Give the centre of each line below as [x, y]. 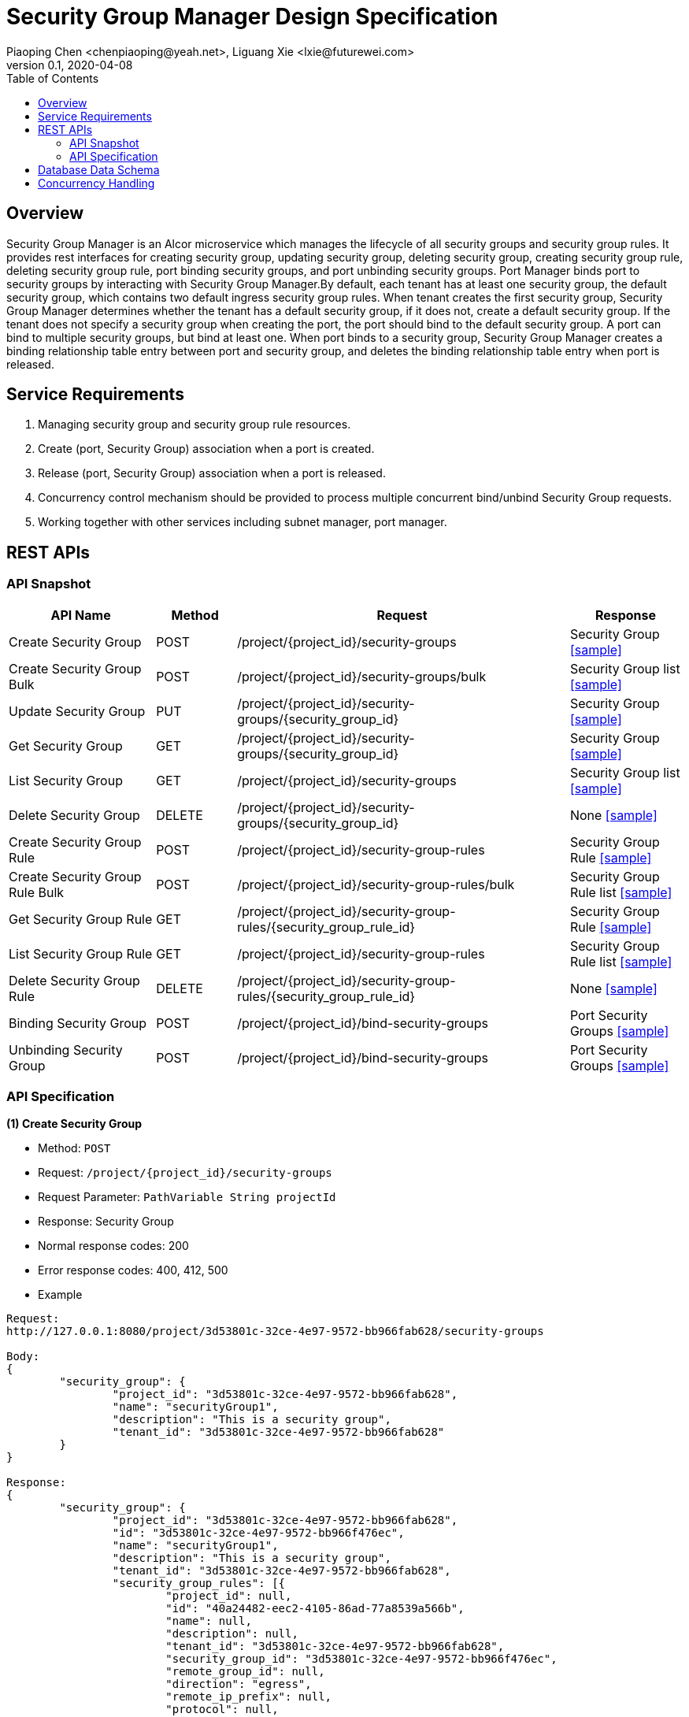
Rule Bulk [37, 892]
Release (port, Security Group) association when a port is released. [212, 473]
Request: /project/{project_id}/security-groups [185, 1173]
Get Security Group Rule [81, 919]
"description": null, [232, 1634]
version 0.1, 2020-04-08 [70, 65]
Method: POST [74, 1148]
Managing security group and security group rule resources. [194, 425]
